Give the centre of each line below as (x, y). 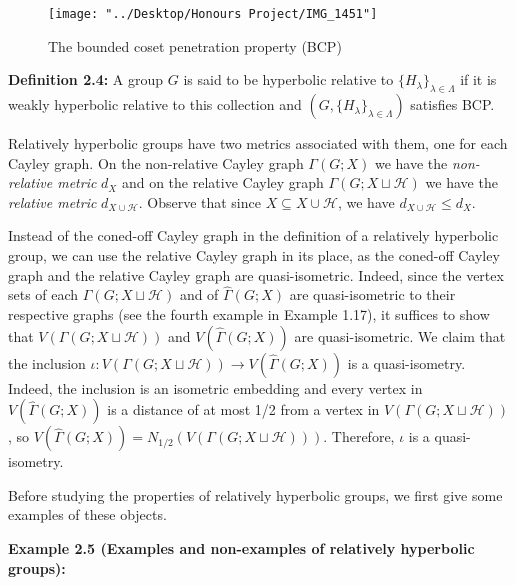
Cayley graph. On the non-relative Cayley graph (156, 162)
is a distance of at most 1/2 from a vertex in (243, 409)
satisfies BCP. (452, 104)
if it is (478, 79)
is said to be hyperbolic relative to (288, 79)
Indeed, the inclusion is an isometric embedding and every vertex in (215, 387)
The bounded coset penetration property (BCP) (195, 45)
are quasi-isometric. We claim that (400, 335)
